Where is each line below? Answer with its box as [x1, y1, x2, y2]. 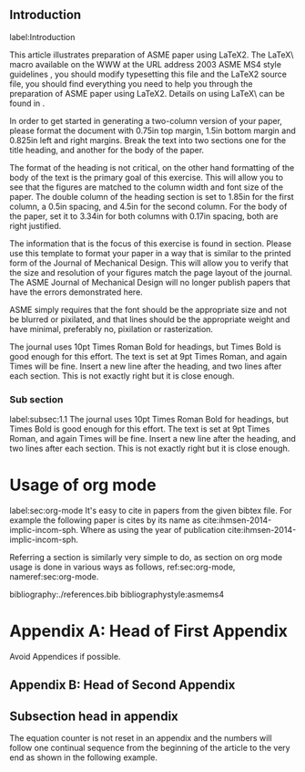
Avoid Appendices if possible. [9, 651, 121, 662]
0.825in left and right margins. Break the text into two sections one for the [9, 134, 287, 145]
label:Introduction [9, 31, 76, 42]
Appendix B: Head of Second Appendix [9, 677, 236, 693]
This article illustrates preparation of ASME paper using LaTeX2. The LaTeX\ [9, 49, 294, 60]
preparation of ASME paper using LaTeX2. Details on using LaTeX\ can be [9, 88, 285, 99]
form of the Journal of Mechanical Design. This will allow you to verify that [9, 257, 289, 268]
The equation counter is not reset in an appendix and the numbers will [9, 733, 272, 744]
